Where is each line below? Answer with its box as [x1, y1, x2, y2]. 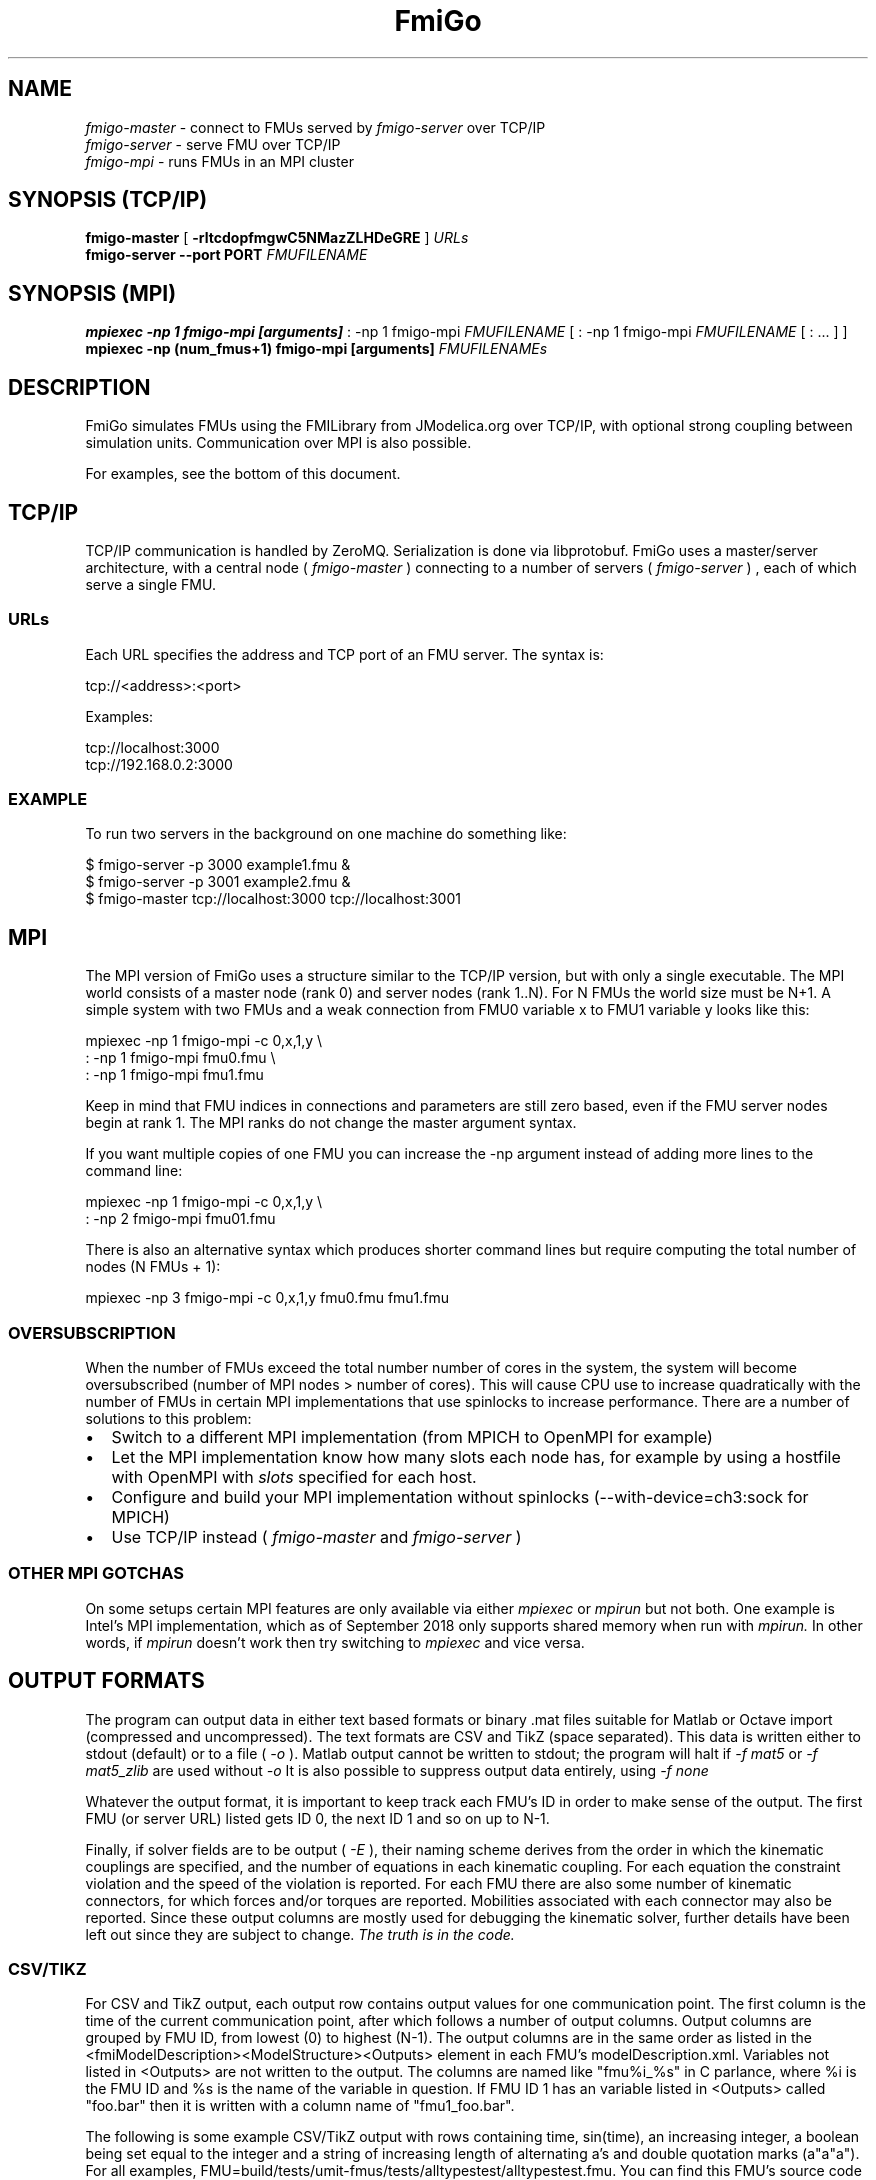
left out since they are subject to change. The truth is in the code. [85, 1925, 515, 1943]
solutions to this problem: [85, 1410, 252, 1428]
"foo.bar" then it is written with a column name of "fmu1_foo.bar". [85, 2097, 515, 2115]
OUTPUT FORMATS [8, 1668, 205, 1694]
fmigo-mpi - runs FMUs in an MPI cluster [85, 152, 354, 170]
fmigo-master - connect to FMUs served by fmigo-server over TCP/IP [85, 118, 546, 136]
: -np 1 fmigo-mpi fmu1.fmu [85, 1066, 264, 1084]
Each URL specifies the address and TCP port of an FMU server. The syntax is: [85, 645, 604, 663]
